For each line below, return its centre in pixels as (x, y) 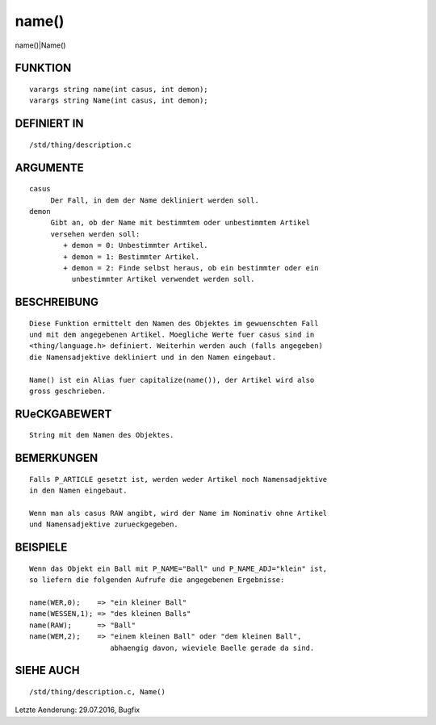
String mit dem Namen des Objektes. (102, 435)
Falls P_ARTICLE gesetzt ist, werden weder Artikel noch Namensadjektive (178, 479)
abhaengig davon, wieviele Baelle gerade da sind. (212, 647)
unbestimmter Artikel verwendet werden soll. (163, 279)
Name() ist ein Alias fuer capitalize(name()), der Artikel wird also (172, 380)
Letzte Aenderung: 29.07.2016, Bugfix (78, 710)
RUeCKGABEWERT (63, 414)
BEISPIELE (41, 548)
